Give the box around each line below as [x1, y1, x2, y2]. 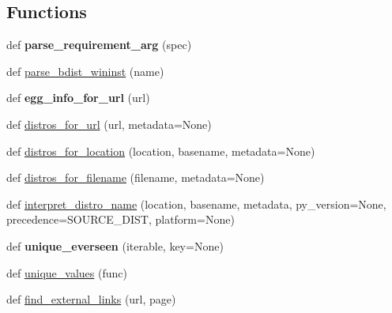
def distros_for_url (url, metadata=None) [6, 115, 212, 132]
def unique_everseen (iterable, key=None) [6, 237, 224, 254]
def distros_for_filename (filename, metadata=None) [6, 169, 265, 186]
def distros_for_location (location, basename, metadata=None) [6, 142, 315, 159]
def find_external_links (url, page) [6, 291, 176, 307]
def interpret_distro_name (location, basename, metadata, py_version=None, [6, 195, 386, 212]
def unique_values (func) [6, 264, 127, 281]
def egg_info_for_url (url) [6, 89, 150, 106]
